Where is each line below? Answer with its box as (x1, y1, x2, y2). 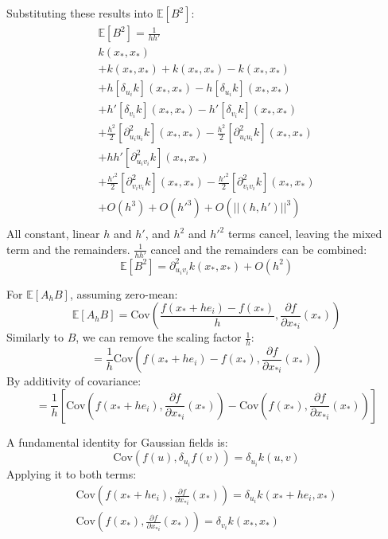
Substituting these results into (6, 5, 153, 21)
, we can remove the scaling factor (76, 329, 242, 346)
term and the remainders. (6, 240, 130, 257)
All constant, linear (6, 225, 100, 242)
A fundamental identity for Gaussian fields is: (6, 433, 228, 450)
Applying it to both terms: (6, 466, 137, 482)
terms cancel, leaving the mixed (227, 225, 382, 242)
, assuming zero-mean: (69, 285, 178, 302)
